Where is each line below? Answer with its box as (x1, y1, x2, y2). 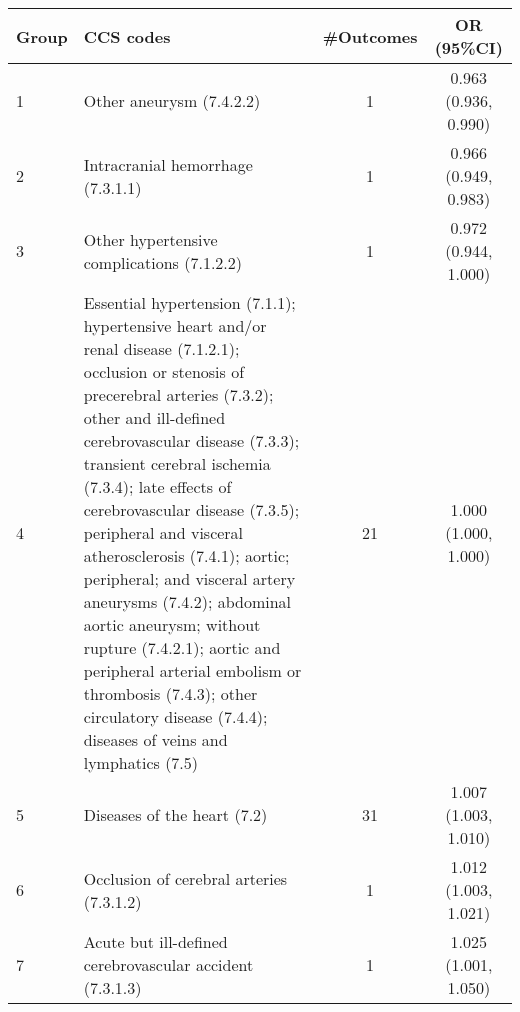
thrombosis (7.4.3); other (83, 682, 258, 705)
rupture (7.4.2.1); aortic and (83, 636, 281, 659)
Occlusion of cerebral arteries (83, 866, 288, 890)
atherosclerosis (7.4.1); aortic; (83, 544, 290, 567)
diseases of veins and (83, 728, 228, 751)
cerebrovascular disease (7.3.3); (83, 429, 300, 452)
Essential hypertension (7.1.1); (83, 291, 296, 314)
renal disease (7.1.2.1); (83, 337, 240, 360)
